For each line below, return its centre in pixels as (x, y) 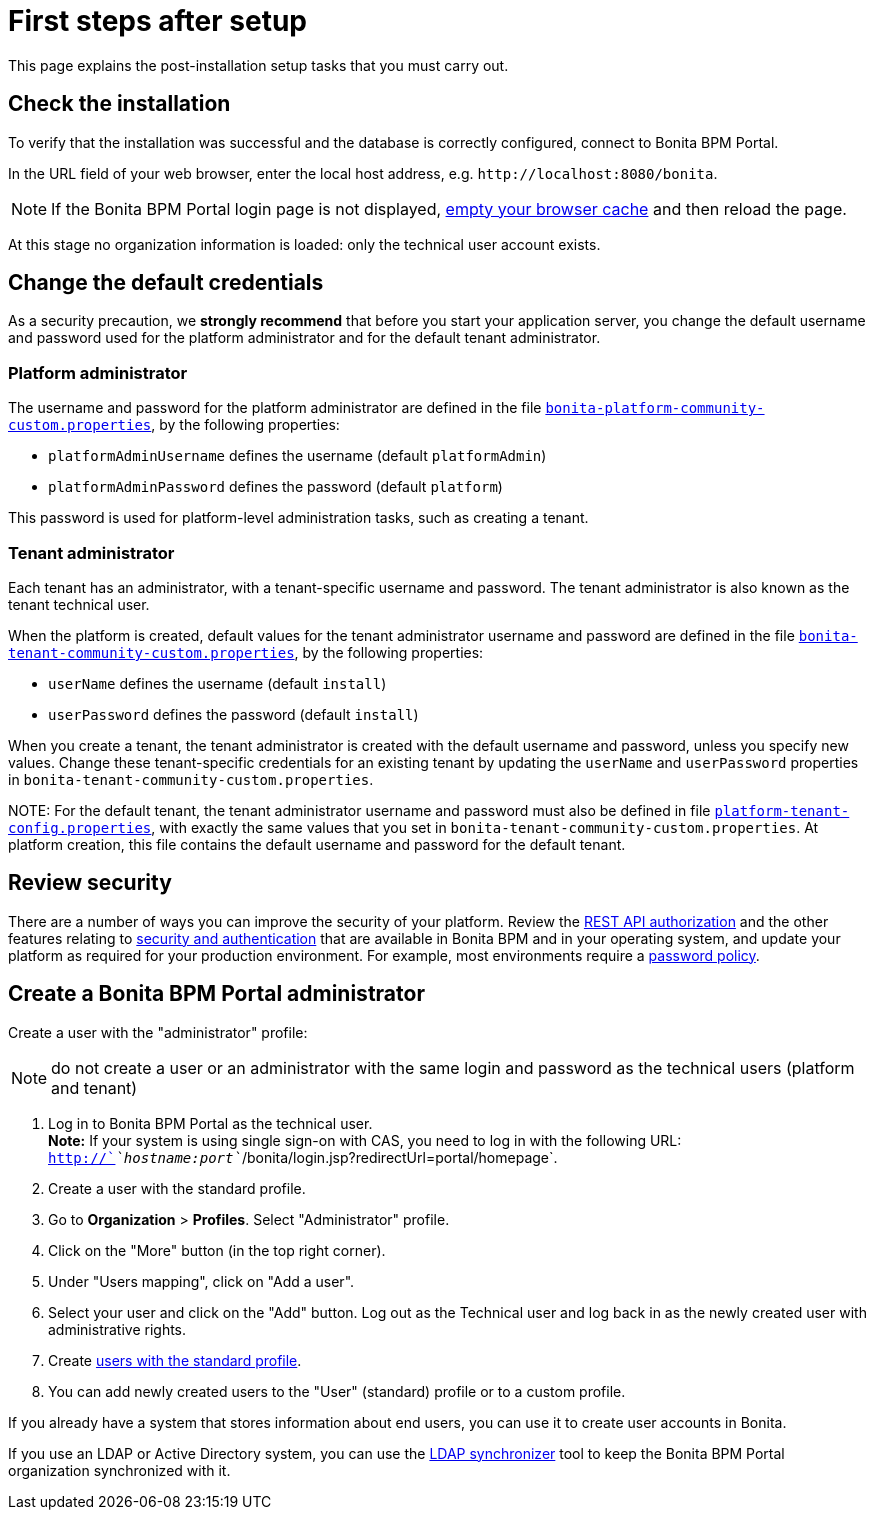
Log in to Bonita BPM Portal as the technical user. (210, 1123)
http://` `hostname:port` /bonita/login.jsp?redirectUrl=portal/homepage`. (303, 1157)
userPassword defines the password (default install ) (233, 714)
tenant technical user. (79, 604)
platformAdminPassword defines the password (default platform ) (275, 487)
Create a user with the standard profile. (177, 1188)
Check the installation (119, 104)
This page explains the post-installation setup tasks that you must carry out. (258, 65)
